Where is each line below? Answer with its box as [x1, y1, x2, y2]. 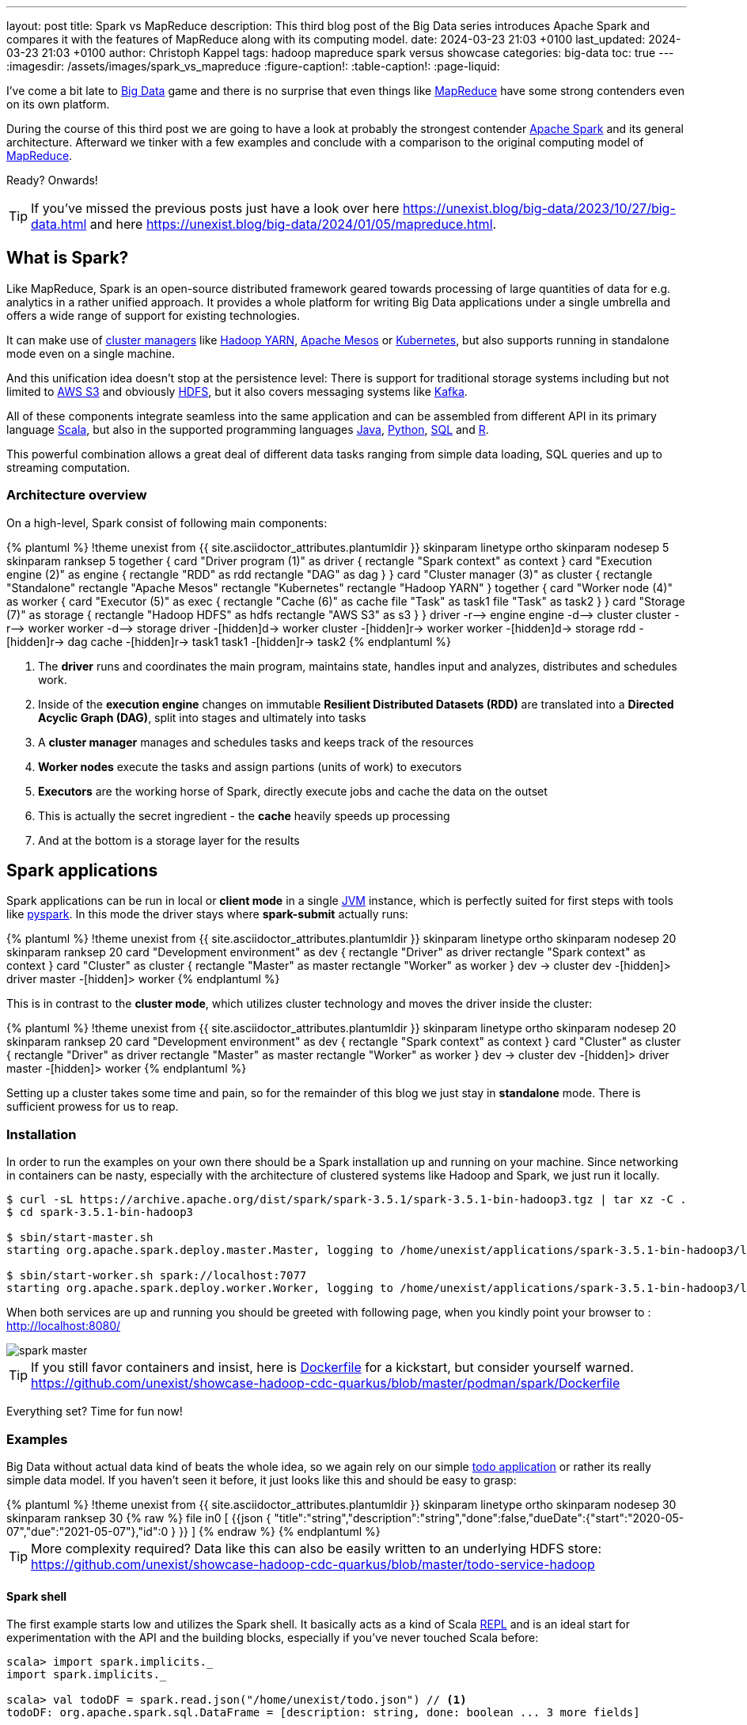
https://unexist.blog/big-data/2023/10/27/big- [403, 200, 676, 216]
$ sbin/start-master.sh [6, 1231, 154, 1244]
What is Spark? [6, 248, 129, 268]
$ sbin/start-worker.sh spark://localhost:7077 [6, 1269, 307, 1282]
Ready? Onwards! [6, 173, 98, 187]
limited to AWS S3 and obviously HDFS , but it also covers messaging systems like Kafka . [6, 384, 468, 398]
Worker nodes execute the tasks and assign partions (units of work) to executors [38, 759, 462, 773]
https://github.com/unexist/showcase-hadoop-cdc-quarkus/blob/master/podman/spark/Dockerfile [31, 1375, 620, 1392]
